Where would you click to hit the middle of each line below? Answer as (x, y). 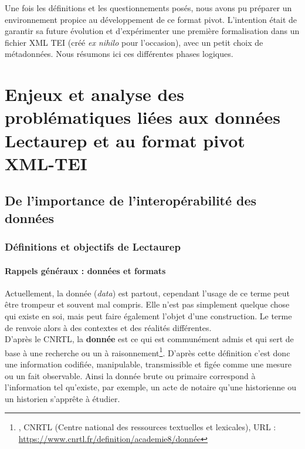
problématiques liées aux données (143, 117)
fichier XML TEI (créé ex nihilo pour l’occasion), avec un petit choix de (134, 42)
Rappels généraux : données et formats (85, 270)
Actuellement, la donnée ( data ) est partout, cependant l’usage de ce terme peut (147, 293)
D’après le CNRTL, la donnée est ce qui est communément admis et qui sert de (149, 339)
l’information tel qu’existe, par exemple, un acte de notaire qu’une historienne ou (150, 387)
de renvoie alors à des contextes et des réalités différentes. (108, 327)
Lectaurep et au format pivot (125, 140)
